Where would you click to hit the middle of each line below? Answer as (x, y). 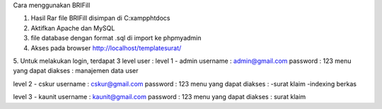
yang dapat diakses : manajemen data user (76, 71)
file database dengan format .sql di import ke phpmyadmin (116, 38)
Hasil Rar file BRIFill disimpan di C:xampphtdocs (100, 18)
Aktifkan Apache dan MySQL (73, 28)
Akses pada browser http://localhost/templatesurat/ (106, 48)
